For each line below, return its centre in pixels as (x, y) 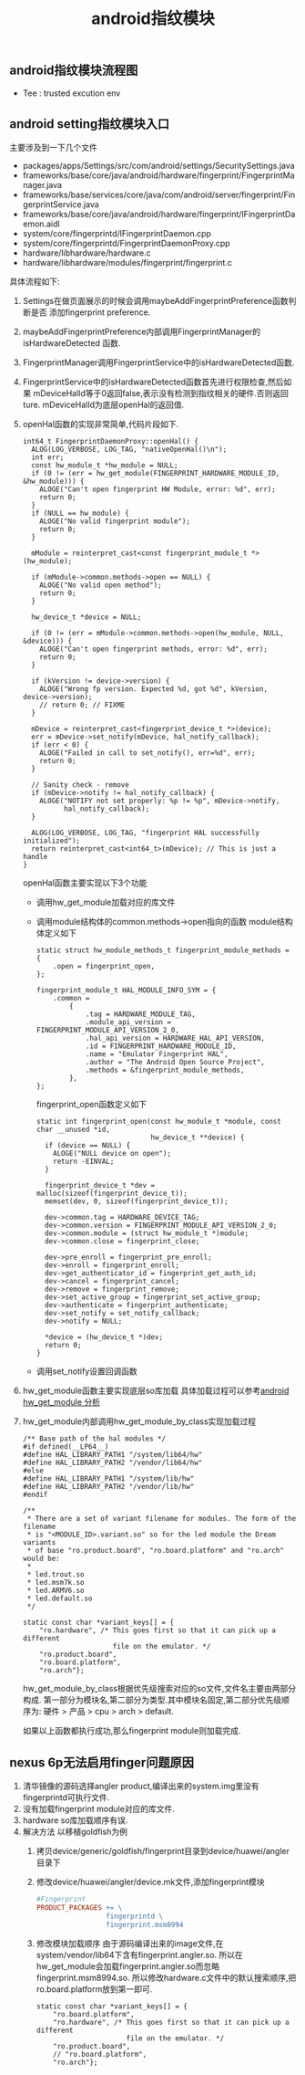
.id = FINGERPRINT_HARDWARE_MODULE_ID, (161, 1046)
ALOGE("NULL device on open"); (112, 1154)
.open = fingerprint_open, (104, 967)
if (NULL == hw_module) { (80, 514)
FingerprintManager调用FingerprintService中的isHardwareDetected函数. (158, 362)
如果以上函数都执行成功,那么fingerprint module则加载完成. (132, 1731)
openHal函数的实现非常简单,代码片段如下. (101, 424)
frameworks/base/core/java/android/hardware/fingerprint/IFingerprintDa (159, 215)
